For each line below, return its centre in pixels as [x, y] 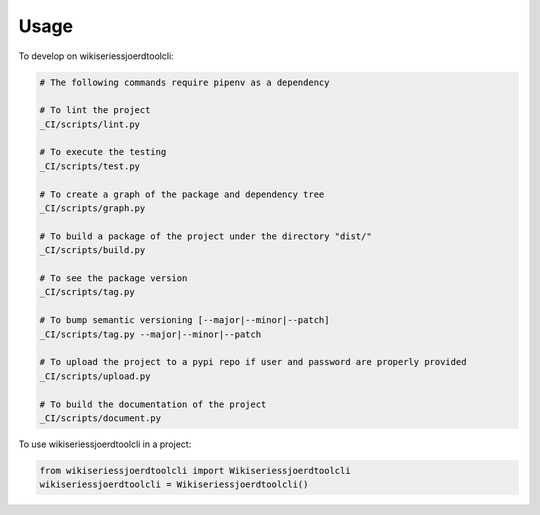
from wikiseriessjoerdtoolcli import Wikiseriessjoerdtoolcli [195, 470]
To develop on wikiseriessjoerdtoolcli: [96, 56]
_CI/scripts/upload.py [95, 376]
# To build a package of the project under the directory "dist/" [205, 236]
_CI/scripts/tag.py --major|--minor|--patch [150, 334]
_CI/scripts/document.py [100, 418]
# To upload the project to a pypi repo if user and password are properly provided [253, 362]
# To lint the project [95, 110]
